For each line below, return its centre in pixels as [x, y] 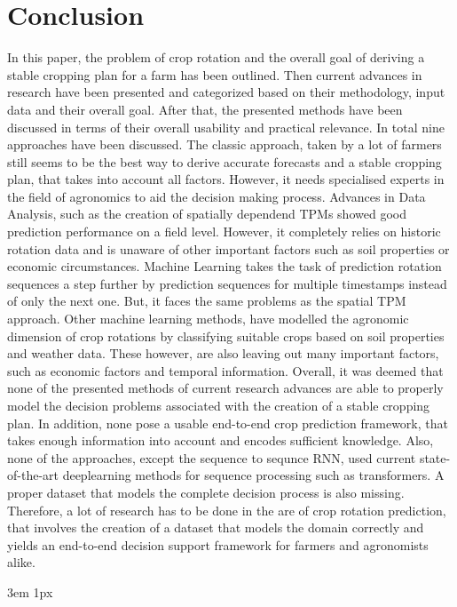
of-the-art [33, 475]
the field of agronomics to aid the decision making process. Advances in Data [217, 196]
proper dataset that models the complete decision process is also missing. [206, 492]
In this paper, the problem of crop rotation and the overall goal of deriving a [216, 57]
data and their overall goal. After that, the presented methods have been [205, 109]
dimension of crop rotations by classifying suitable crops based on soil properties [226, 335]
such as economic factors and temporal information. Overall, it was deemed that [225, 370]
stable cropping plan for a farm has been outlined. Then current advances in [215, 74]
